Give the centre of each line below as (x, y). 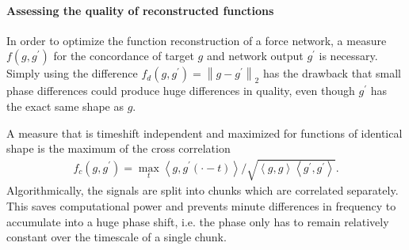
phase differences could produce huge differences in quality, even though (181, 91)
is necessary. (348, 56)
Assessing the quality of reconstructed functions (140, 10)
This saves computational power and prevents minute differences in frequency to (201, 205)
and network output (255, 56)
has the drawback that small (332, 73)
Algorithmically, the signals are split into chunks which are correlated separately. (203, 190)
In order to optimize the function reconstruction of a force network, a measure (197, 40)
